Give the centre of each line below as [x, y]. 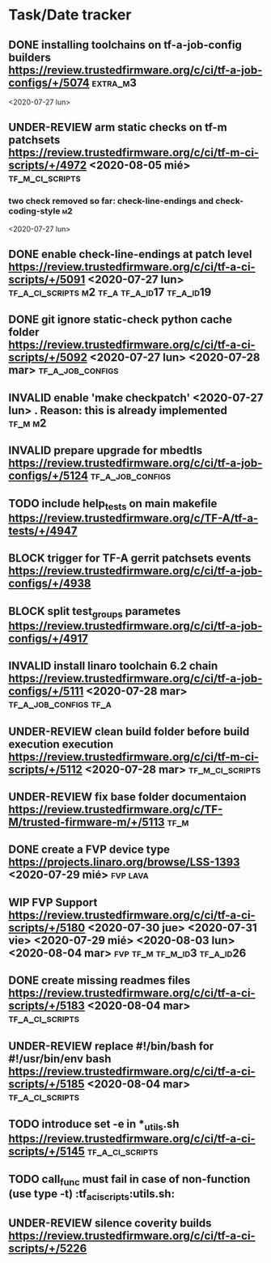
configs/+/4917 [49, 638]
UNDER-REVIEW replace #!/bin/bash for [111, 1046]
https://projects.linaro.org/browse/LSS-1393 [124, 862]
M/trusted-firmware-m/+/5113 [87, 822]
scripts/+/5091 [47, 280]
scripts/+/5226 [48, 1249]
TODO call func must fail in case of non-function [129, 1180]
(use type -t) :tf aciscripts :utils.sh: [92, 1195]
